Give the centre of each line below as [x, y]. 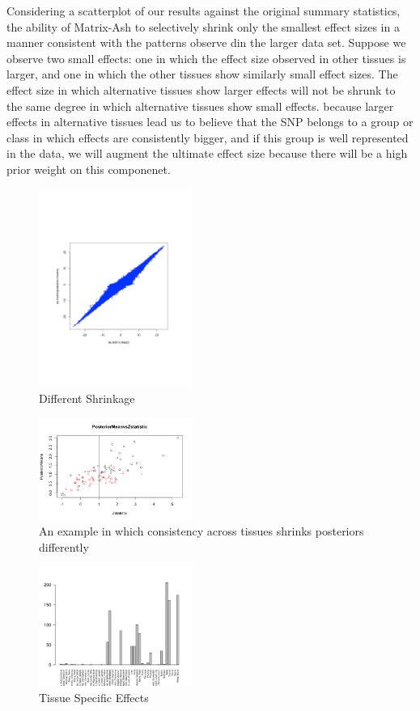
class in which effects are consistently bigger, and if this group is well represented [208, 137]
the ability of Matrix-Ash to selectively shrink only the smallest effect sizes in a [203, 26]
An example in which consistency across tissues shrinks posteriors [202, 531]
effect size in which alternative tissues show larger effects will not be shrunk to [201, 89]
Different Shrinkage [87, 398]
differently [64, 546]
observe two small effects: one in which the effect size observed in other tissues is [206, 58]
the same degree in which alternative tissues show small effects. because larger [200, 106]
